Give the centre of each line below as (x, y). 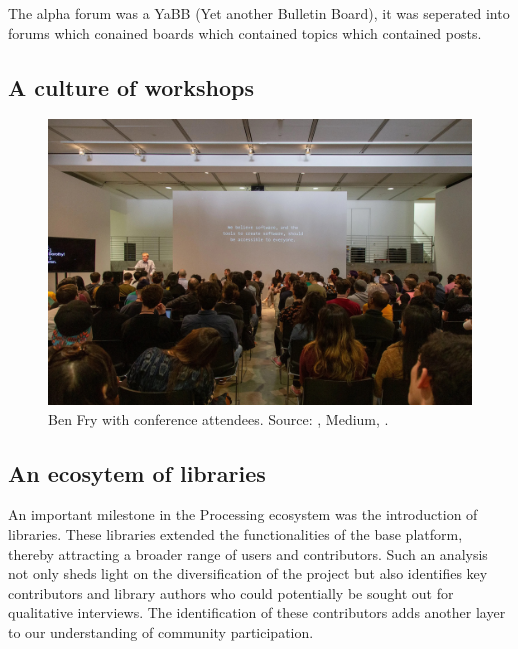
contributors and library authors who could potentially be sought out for (231, 592)
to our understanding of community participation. (161, 632)
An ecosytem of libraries (137, 472)
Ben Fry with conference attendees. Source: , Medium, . (218, 418)
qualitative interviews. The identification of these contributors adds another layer (257, 612)
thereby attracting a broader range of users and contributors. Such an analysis (248, 553)
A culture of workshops (131, 86)
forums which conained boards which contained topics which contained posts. (245, 32)
